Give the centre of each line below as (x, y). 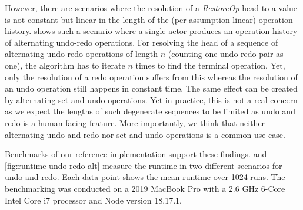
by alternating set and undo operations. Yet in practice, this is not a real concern (151, 99)
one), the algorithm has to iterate (65, 65)
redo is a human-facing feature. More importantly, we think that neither (135, 122)
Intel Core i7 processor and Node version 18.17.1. (93, 200)
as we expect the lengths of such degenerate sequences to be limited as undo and (150, 111)
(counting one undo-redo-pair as (226, 54)
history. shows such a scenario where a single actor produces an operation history (151, 31)
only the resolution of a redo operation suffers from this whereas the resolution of (151, 77)
